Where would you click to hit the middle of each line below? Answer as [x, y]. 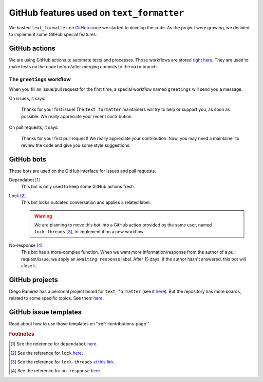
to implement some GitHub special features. [53, 34]
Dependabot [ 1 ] [25, 180]
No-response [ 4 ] [26, 245]
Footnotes [22, 334]
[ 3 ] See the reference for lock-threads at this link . [63, 362]
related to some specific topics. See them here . [56, 298]
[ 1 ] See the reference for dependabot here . [54, 344]
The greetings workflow [40, 79]
